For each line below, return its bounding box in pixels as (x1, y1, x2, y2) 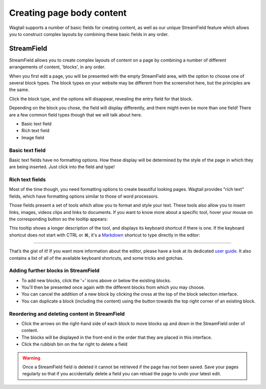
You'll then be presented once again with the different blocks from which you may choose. (21, 284, 205, 290)
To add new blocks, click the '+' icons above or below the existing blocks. (21, 277, 171, 283)
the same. (9, 87, 30, 93)
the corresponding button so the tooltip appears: (9, 216, 108, 222)
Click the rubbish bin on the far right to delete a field (21, 341, 128, 347)
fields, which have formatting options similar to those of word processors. (9, 193, 159, 199)
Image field (21, 134, 44, 140)
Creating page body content (9, 7, 127, 18)
